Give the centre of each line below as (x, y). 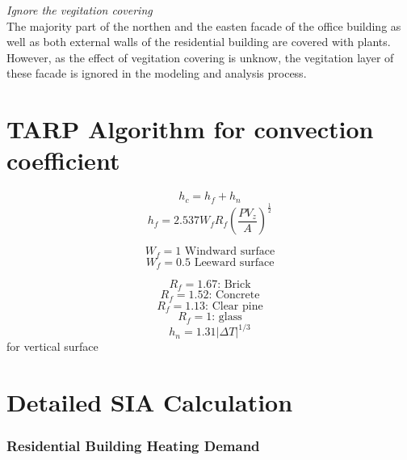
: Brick (234, 285)
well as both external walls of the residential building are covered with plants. (199, 42)
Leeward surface (234, 262)
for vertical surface (52, 346)
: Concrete (234, 295)
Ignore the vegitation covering (80, 10)
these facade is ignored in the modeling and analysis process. (157, 73)
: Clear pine (234, 306)
